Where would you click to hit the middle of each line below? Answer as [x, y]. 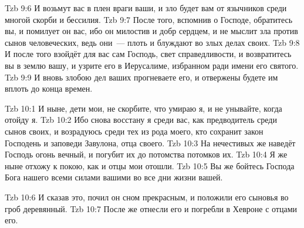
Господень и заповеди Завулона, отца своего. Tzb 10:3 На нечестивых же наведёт [150, 142]
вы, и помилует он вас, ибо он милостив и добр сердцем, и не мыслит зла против [151, 31]
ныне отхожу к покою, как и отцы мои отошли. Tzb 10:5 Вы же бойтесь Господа [150, 165]
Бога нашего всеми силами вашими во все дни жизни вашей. [114, 177]
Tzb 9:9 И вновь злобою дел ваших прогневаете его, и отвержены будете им [141, 77]
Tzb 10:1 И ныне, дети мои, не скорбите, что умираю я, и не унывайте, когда [143, 108]
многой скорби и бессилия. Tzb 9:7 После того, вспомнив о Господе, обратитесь [149, 19]
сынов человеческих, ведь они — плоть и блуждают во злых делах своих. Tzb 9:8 [152, 42]
